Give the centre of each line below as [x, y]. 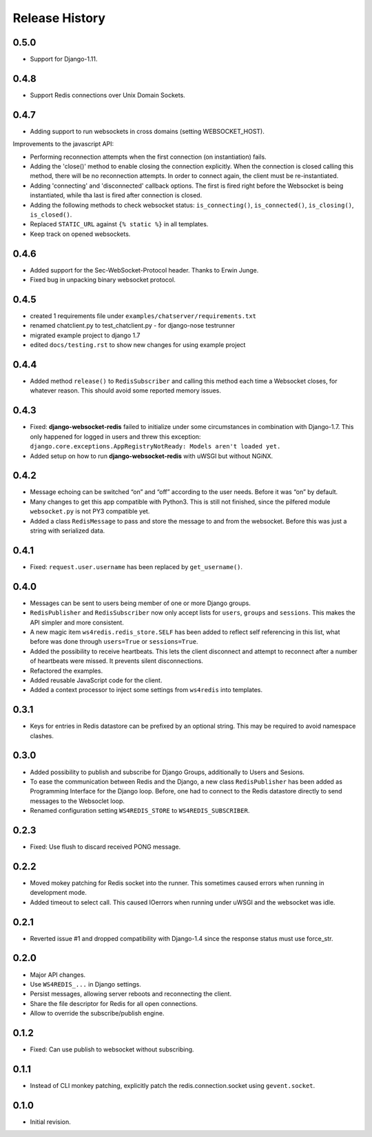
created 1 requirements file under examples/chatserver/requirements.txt [143, 316]
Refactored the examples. [66, 671]
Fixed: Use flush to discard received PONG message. [105, 847]
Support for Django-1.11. [64, 59]
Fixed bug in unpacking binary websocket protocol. [103, 280]
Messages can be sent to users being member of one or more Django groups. [141, 603]
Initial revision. [51, 1122]
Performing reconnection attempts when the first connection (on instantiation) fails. [148, 157]
